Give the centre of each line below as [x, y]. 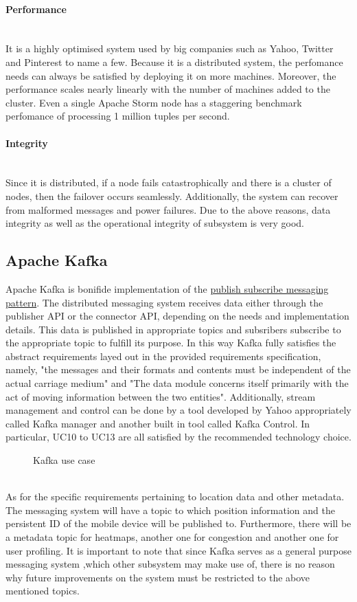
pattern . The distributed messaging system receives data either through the [164, 302]
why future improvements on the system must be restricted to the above [158, 577]
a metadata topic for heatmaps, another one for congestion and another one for [172, 537]
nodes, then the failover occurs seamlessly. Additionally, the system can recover [172, 196]
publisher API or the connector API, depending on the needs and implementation [177, 316]
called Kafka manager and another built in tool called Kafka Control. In [158, 423]
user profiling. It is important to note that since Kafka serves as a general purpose [178, 550]
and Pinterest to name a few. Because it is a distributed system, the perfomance [174, 62]
